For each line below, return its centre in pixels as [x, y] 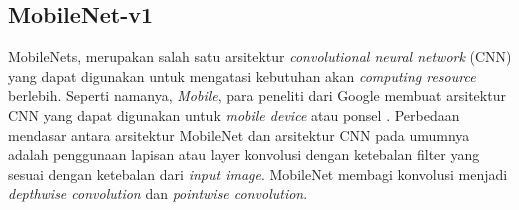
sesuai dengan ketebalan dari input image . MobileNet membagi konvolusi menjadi [258, 173]
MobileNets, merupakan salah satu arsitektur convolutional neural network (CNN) [260, 56]
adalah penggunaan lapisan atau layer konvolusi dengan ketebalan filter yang [244, 154]
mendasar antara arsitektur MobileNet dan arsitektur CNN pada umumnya [239, 134]
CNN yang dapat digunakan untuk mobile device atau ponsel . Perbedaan [234, 114]
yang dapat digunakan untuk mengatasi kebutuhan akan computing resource [242, 75]
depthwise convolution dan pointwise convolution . [158, 193]
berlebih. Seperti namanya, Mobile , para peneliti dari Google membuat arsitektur [257, 95]
